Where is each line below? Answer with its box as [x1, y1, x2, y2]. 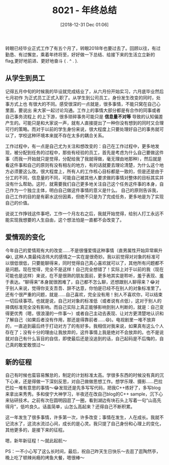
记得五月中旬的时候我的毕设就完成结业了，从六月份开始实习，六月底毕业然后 [5, 88, 164, 94]
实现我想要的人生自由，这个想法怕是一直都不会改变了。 [9, 217, 124, 223]
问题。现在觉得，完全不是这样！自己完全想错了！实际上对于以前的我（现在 [9, 266, 164, 272]
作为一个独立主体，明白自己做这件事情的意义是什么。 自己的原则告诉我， [9, 187, 161, 193]
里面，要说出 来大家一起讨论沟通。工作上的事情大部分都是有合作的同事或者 [5, 107, 161, 113]
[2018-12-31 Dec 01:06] [60, 21, 109, 28]
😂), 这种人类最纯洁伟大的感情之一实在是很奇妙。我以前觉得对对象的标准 [5, 253, 156, 259]
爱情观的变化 [5, 233, 45, 242]
